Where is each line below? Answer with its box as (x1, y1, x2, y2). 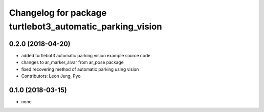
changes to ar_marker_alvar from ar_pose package (21, 59, 124, 66)
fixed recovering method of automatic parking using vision (21, 66, 139, 72)
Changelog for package (9, 7, 107, 18)
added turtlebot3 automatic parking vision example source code (21, 52, 151, 58)
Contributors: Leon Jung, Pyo (21, 73, 81, 79)
